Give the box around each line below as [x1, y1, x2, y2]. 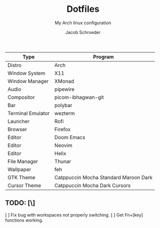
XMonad [54, 77, 75, 84]
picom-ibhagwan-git [54, 94, 104, 101]
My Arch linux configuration [54, 20, 112, 26]
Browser [7, 126, 27, 133]
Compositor [7, 94, 35, 101]
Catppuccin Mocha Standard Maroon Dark [54, 174, 153, 181]
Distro [7, 62, 22, 69]
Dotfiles [66, 3, 100, 15]
